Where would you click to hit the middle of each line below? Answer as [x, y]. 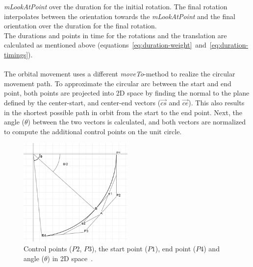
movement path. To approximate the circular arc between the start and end [118, 83]
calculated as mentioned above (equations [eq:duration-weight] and [105, 45]
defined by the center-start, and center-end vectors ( [82, 102]
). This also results [216, 102]
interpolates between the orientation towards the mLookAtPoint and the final [120, 16]
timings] [16, 54]
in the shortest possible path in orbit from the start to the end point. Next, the [123, 112]
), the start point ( [120, 249]
